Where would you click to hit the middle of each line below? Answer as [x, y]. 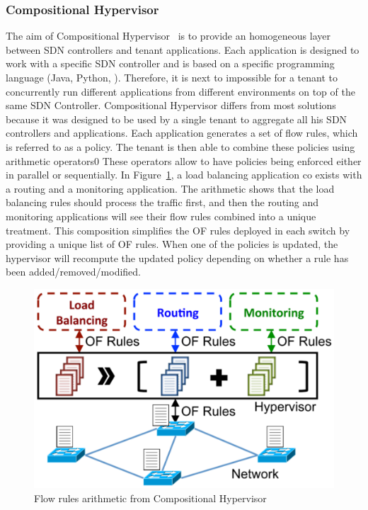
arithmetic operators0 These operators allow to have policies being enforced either [184, 160]
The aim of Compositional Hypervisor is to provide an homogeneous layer [168, 36]
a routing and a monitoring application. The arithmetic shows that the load [170, 188]
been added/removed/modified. [74, 272]
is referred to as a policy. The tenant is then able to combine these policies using [180, 146]
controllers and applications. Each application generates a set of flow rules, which [182, 133]
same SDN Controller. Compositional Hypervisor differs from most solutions [171, 105]
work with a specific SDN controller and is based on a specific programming [170, 63]
